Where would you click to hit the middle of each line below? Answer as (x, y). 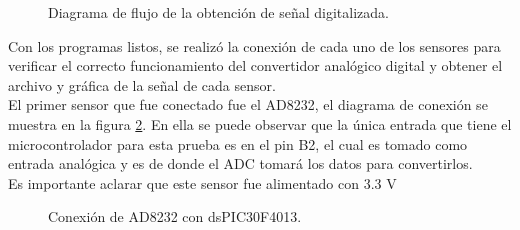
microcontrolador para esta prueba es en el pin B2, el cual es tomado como (238, 143)
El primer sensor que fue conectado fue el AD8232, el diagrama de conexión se (248, 104)
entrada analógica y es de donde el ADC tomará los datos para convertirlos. (240, 163)
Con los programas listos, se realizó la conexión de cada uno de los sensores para (254, 45)
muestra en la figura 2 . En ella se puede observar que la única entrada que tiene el (260, 123)
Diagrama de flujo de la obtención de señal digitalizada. (218, 12)
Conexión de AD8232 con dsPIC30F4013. (175, 216)
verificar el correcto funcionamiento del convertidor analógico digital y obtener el (255, 65)
